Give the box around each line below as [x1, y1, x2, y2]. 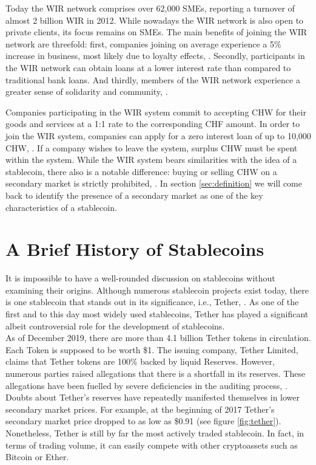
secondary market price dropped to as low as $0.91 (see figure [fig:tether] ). [5, 415, 281, 427]
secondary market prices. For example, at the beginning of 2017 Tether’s [5, 402, 275, 415]
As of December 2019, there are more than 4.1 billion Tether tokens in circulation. [5, 331, 311, 344]
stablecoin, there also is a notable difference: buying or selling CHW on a [5, 165, 277, 177]
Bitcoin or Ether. [5, 450, 69, 463]
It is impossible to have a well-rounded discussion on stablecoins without [5, 272, 275, 284]
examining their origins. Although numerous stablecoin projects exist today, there [5, 283, 309, 296]
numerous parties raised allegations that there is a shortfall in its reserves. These [5, 367, 306, 379]
